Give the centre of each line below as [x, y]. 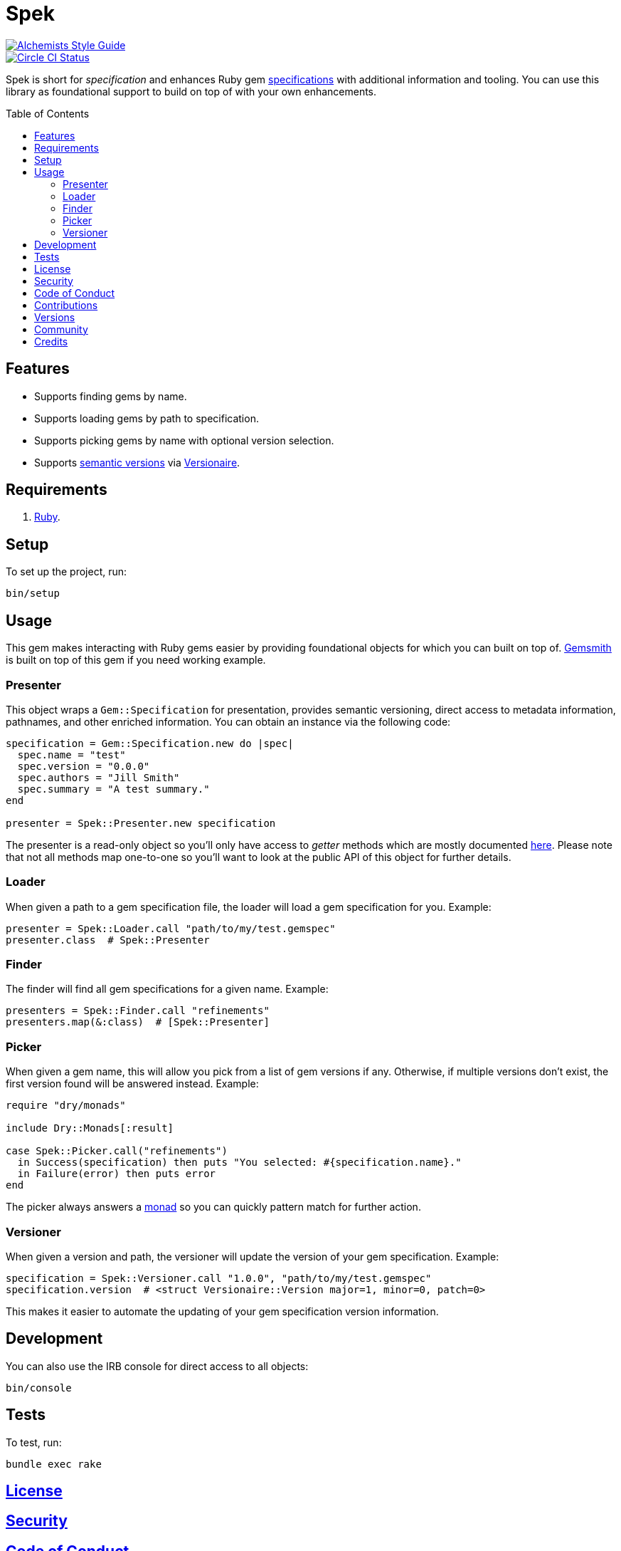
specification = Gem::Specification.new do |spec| [150, 743]
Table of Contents [48, 113]
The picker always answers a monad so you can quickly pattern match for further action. [213, 1207]
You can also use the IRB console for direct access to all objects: [157, 1366]
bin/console [39, 1388]
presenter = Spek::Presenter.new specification [141, 823]
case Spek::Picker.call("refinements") [117, 1151]
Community [61, 329]
